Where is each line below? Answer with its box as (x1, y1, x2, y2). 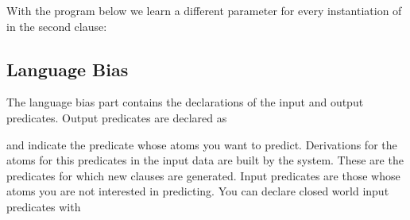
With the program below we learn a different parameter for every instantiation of (6, 2, 402, 18)
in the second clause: (6, 17, 107, 34)
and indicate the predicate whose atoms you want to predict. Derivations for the (6, 136, 397, 152)
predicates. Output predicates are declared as (6, 109, 227, 125)
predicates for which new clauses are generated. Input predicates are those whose (6, 167, 400, 183)
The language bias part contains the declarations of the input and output (6, 94, 364, 110)
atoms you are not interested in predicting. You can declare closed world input (6, 183, 389, 199)
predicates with (6, 198, 81, 214)
